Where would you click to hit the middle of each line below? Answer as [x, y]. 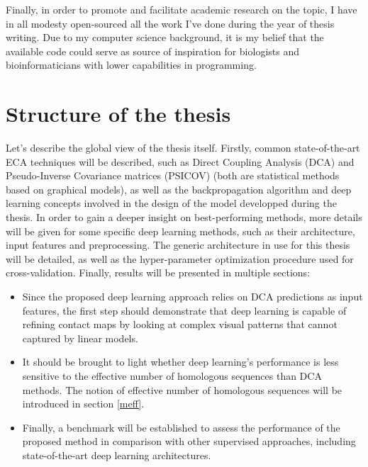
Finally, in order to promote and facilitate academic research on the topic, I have [182, 9]
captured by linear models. [80, 338]
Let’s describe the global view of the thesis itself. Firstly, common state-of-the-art [183, 148]
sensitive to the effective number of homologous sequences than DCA [172, 376]
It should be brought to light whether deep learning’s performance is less [180, 362]
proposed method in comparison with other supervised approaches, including [189, 441]
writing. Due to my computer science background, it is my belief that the [165, 37]
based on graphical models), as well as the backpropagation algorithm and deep [179, 189]
